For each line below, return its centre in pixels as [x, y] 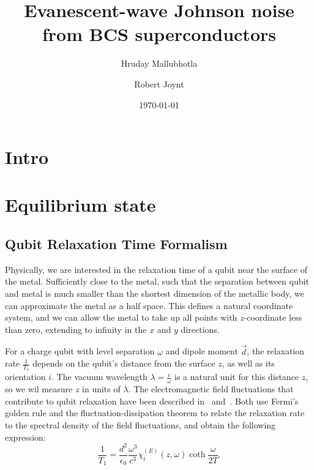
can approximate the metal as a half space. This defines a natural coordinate [149, 305]
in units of [101, 389]
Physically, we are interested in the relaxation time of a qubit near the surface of [156, 269]
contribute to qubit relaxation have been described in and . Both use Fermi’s [152, 401]
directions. [200, 329]
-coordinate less [273, 317]
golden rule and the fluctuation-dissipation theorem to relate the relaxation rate [155, 413]
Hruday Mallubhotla [159, 63]
